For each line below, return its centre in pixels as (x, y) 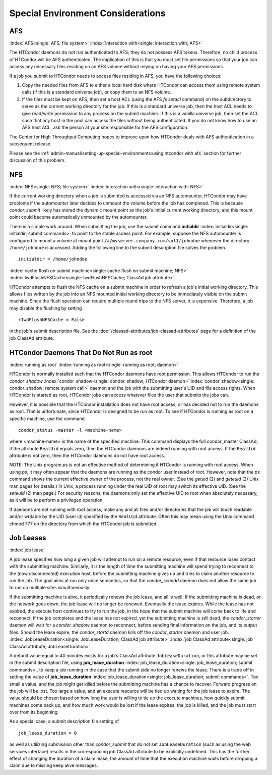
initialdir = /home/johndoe (53, 259)
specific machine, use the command (47, 419)
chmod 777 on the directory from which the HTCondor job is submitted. (84, 524)
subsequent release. (30, 144)
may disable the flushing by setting (46, 308)
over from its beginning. (34, 712)
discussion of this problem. (37, 160)
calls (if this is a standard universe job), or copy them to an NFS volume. (96, 92)
